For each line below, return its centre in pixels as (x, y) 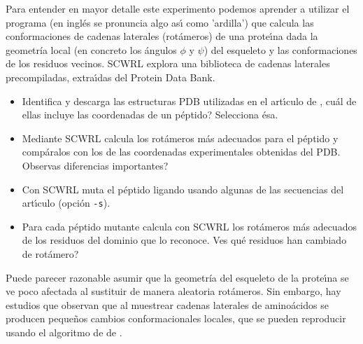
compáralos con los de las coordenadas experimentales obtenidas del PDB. (181, 152)
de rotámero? (50, 253)
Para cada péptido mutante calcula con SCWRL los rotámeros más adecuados (189, 226)
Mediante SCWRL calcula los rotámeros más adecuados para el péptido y (180, 138)
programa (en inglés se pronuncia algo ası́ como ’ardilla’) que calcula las (160, 22)
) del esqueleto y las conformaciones (280, 49)
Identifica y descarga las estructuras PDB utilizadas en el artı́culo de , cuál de (189, 101)
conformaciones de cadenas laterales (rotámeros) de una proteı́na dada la (162, 36)
